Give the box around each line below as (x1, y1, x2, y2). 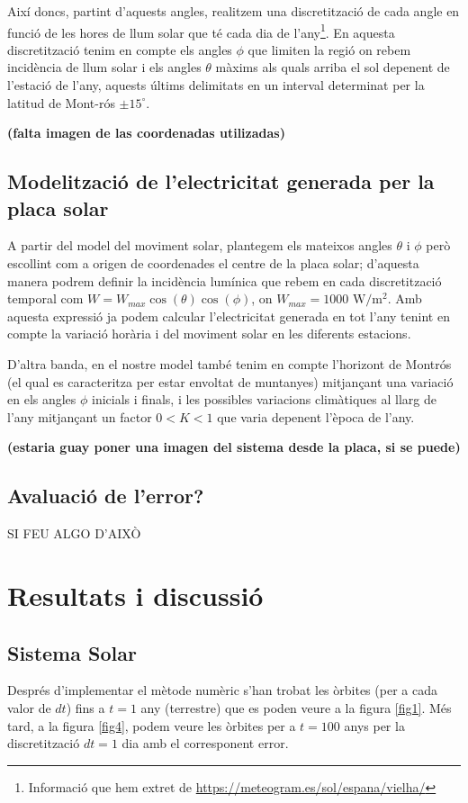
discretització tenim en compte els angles (7, 40, 232, 59)
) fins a (66, 698, 105, 717)
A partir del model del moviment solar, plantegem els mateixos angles (7, 236, 392, 255)
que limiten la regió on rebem (247, 40, 411, 59)
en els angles (7, 390, 76, 409)
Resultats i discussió (7, 576, 264, 613)
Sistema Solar (7, 638, 137, 666)
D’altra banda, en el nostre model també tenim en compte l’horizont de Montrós (7, 354, 452, 373)
